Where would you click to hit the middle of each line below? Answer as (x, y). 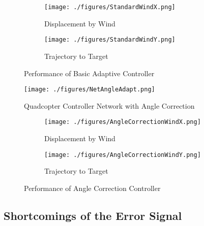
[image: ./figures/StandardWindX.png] (110, 7)
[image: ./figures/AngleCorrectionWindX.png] (123, 122)
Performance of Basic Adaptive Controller (89, 73)
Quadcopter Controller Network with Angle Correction (109, 105)
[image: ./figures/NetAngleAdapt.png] (90, 90)
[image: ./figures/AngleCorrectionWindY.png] (123, 155)
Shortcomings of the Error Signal (93, 215)
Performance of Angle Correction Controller (92, 188)
